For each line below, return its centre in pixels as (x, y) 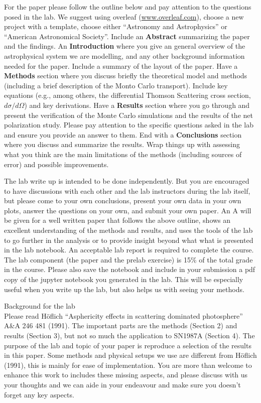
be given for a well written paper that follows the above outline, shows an (117, 220)
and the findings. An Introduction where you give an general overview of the (125, 46)
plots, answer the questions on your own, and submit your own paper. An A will (128, 210)
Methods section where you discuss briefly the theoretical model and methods (126, 76)
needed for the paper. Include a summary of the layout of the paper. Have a (121, 65)
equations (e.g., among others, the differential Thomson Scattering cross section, (127, 95)
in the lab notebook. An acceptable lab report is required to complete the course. (129, 250)
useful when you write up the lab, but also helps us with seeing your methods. (124, 289)
